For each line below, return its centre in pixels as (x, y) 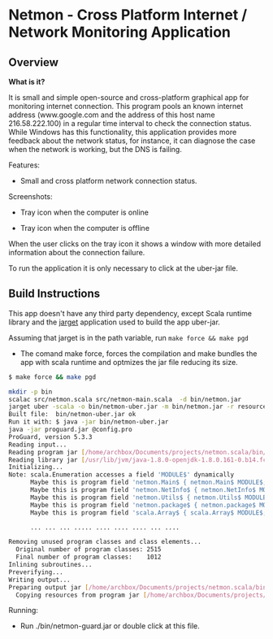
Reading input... (38, 445)
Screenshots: (30, 196)
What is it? (27, 82)
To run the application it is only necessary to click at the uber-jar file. (123, 268)
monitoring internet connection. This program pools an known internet (126, 106)
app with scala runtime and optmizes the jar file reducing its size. (129, 362)
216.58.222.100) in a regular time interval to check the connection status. (130, 123)
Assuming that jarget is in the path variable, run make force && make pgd (129, 337)
